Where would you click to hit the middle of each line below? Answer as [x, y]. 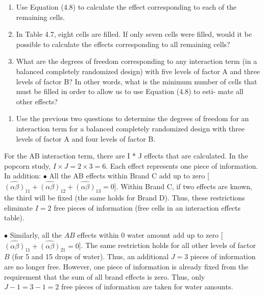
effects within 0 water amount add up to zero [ [150, 234]
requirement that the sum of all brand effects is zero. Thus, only [105, 276]
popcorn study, [28, 165]
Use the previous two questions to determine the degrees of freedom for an [133, 118]
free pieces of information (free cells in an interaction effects [147, 207]
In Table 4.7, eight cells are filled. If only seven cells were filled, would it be [134, 34]
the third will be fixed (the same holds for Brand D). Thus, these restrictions [125, 197]
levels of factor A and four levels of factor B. [86, 138]
